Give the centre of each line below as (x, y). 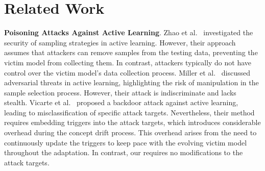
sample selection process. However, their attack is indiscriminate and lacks (120, 92)
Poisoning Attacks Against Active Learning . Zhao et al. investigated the (129, 32)
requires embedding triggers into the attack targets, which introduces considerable (132, 122)
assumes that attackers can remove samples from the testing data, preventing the (131, 52)
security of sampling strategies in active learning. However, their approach (120, 42)
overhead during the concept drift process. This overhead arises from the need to (130, 132)
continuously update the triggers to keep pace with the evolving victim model (126, 142)
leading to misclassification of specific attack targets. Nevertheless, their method (129, 112)
